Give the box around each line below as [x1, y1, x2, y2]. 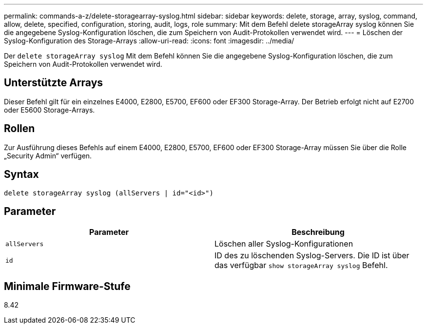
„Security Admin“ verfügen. [4, 151, 92, 160]
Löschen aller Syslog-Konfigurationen [214, 239, 353, 249]
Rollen [4, 122, 35, 135]
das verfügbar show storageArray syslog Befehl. [214, 260, 388, 270]
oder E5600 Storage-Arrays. [4, 105, 95, 114]
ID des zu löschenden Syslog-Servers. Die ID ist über [214, 251, 409, 261]
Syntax [4, 168, 39, 181]
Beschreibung [291, 227, 345, 237]
